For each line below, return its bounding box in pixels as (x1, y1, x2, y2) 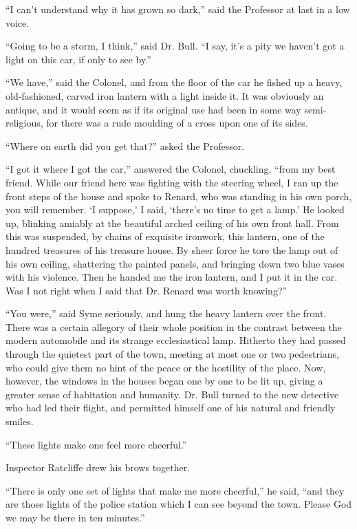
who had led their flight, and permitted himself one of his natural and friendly (6, 400, 336, 415)
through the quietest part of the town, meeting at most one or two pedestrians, (6, 347, 340, 361)
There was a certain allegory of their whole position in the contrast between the (6, 319, 342, 334)
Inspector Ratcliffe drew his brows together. (6, 460, 191, 475)
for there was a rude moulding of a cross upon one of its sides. (46, 116, 308, 130)
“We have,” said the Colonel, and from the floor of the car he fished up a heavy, (6, 75, 343, 89)
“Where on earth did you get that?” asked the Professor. (6, 138, 245, 153)
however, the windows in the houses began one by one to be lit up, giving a (6, 374, 323, 388)
